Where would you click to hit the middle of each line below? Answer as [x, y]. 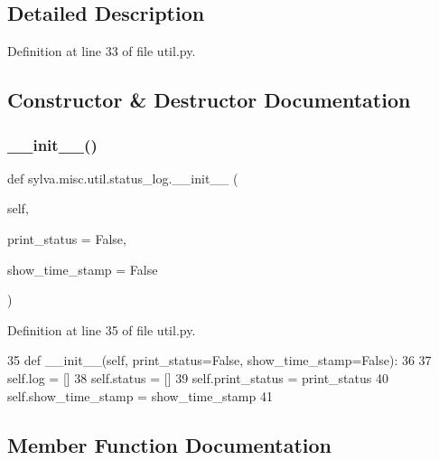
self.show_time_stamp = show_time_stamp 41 [140, 395]
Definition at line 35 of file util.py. [102, 329]
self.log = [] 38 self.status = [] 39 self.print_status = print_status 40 [198, 377]
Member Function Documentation [170, 444]
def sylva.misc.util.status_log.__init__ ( [123, 178]
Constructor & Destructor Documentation [209, 100]
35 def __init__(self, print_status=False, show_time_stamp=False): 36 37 [219, 360]
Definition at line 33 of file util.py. [102, 51]
